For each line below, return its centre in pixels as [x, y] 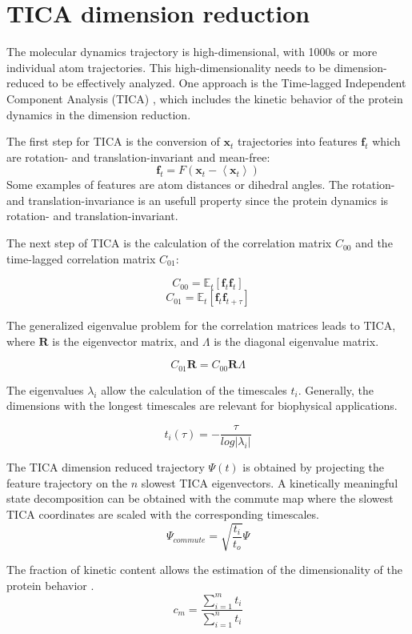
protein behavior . [50, 585]
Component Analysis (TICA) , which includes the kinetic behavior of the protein [205, 98]
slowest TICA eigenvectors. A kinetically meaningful [270, 482]
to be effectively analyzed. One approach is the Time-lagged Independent [227, 83]
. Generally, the [336, 389]
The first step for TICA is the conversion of [113, 141]
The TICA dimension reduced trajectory [106, 467]
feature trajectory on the [67, 482]
